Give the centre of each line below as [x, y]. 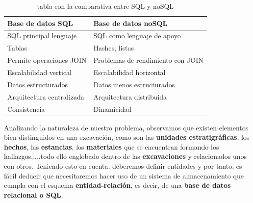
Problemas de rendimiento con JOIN [148, 60]
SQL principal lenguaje [42, 36]
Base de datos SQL [40, 23]
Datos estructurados [38, 84]
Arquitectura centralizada [46, 96]
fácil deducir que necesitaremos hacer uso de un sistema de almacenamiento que [124, 175]
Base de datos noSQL [130, 23]
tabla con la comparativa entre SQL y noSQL [105, 6]
